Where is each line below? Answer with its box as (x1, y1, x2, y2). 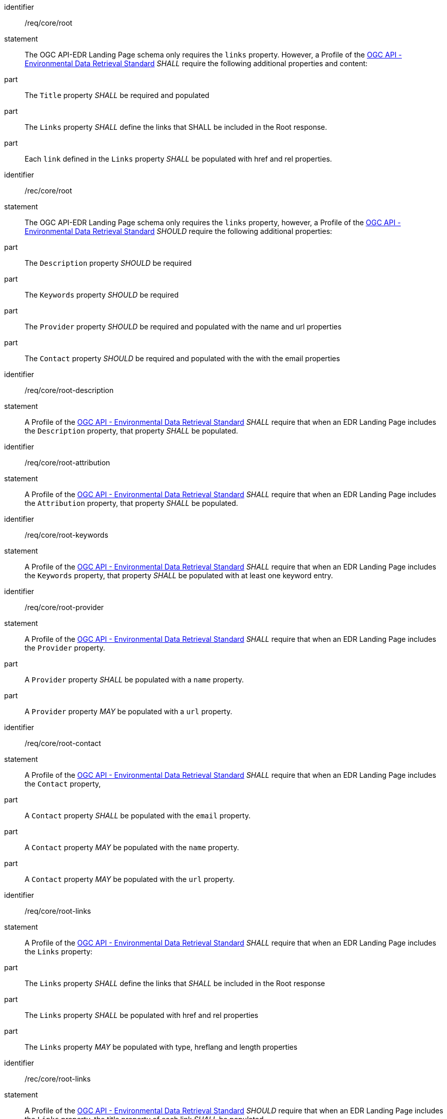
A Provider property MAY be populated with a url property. (25, 707, 232, 716)
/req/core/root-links (25, 907, 91, 915)
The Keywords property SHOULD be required (25, 290, 179, 299)
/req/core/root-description (25, 386, 114, 395)
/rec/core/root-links (25, 1074, 91, 1083)
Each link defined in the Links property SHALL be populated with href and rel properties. (25, 154, 332, 163)
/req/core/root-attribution (25, 458, 110, 467)
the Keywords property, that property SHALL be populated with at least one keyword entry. (25, 571, 333, 580)
